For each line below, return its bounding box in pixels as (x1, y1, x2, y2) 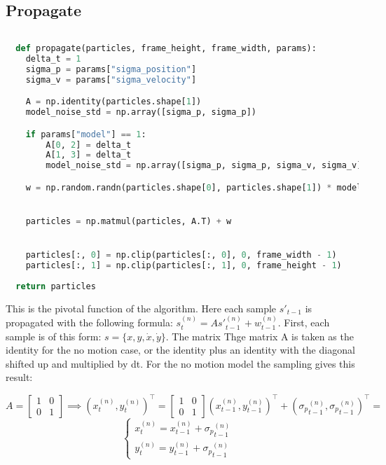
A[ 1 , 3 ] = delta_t (46, 150, 132, 160)
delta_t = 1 (25, 53, 81, 64)
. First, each (277, 315, 330, 330)
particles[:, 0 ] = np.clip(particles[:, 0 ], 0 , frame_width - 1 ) (25, 250, 337, 261)
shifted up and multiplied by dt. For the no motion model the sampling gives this (6, 356, 355, 370)
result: (6, 370, 33, 384)
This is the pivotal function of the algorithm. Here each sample (6, 300, 277, 315)
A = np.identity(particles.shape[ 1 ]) (25, 97, 202, 107)
